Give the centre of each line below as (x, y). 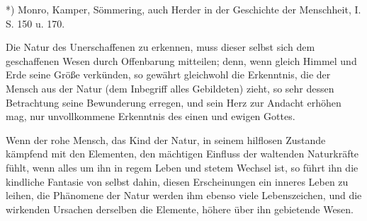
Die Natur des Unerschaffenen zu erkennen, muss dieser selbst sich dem (160, 47)
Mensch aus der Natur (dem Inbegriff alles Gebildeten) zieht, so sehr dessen (170, 88)
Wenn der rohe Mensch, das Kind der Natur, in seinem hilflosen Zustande (166, 139)
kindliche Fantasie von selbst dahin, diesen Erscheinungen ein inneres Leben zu (177, 181)
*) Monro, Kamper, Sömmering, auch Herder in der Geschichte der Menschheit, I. (183, 9)
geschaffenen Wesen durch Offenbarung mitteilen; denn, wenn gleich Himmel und (181, 60)
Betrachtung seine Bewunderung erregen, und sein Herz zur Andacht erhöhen (174, 102)
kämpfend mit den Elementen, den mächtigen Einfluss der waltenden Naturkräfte (182, 154)
